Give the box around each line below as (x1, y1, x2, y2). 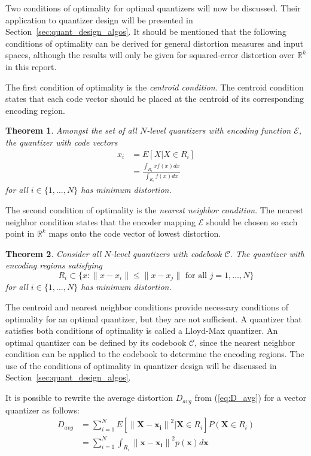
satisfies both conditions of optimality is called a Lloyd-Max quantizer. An (5, 324, 278, 337)
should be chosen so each (206, 215, 298, 228)
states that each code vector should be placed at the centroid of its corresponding (5, 92, 304, 105)
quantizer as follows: (5, 403, 80, 416)
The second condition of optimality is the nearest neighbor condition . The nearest (5, 203, 304, 216)
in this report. (5, 60, 57, 73)
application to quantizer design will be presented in (5, 13, 193, 26)
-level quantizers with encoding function (147, 124, 291, 137)
